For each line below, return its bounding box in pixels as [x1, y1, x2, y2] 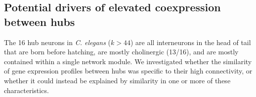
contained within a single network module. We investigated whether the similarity [4, 56, 252, 66]
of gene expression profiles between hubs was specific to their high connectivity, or [4, 66, 253, 76]
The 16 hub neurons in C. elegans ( [4, 37, 111, 47]
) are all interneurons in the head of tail [130, 37, 251, 47]
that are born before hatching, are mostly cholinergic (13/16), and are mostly [4, 47, 239, 57]
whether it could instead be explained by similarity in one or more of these [4, 75, 231, 85]
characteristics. [4, 85, 49, 95]
